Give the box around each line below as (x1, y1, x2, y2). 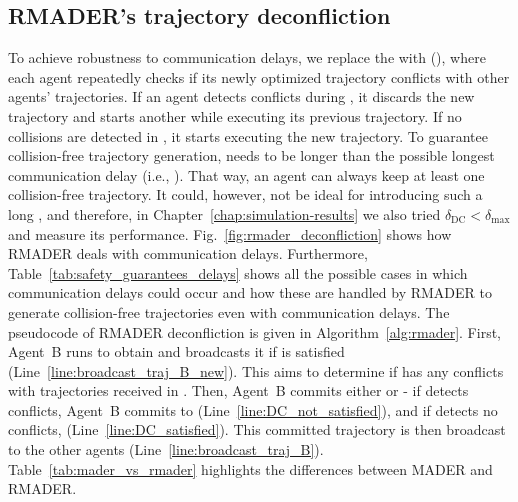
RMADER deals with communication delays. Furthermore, (8, 243, 368, 264)
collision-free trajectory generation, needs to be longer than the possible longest (8, 145, 495, 166)
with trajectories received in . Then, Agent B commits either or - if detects (8, 380, 469, 401)
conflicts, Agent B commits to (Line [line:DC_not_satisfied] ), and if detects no (8, 399, 498, 420)
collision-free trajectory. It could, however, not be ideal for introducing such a (8, 184, 483, 205)
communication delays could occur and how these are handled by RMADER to (8, 282, 493, 303)
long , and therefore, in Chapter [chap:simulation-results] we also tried (8, 203, 441, 224)
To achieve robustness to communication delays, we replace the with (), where (8, 47, 486, 68)
